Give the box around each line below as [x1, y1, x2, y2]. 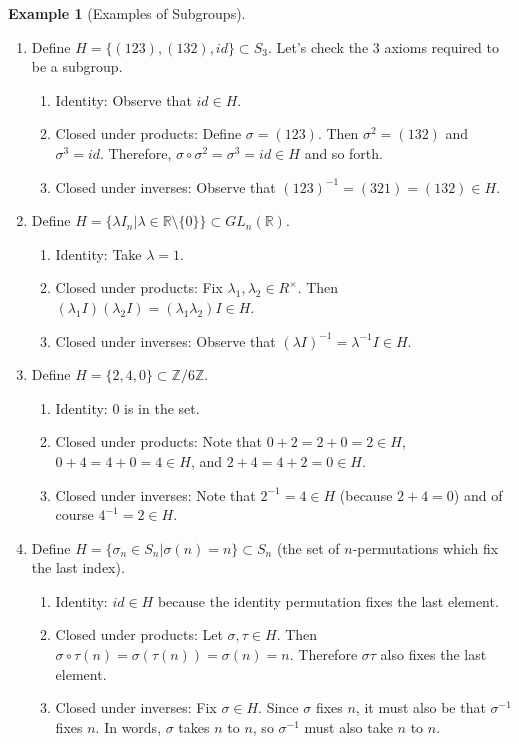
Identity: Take [55, 243, 142, 264]
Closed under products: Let [55, 624, 223, 645]
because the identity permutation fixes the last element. [157, 590, 499, 611]
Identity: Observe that [55, 89, 192, 110]
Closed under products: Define [55, 123, 242, 144]
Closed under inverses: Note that [55, 484, 256, 505]
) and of [453, 484, 503, 505]
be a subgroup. [31, 56, 123, 77]
